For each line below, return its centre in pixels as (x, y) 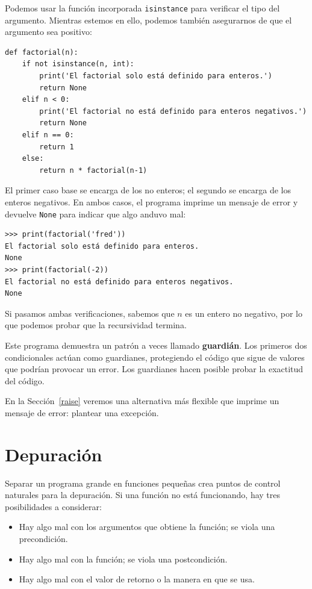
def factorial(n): (42, 52)
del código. (25, 380)
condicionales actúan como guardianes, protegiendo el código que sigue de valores (155, 357)
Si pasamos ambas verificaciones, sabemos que (90, 313)
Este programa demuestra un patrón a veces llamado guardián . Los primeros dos (156, 345)
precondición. (43, 539)
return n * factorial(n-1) (93, 170)
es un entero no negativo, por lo (244, 313)
